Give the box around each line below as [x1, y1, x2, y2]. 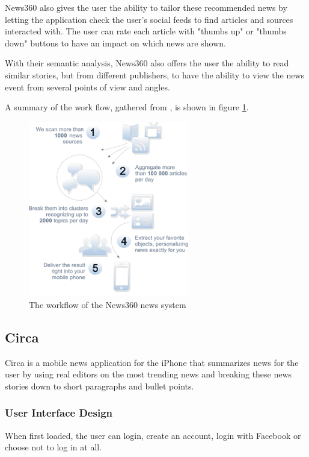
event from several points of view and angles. [5, 80, 170, 93]
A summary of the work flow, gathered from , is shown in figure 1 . [5, 101, 249, 113]
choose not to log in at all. [5, 441, 102, 453]
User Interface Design [5, 405, 112, 420]
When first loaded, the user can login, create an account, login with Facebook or [5, 429, 301, 441]
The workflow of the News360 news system [29, 298, 186, 310]
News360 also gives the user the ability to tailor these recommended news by [5, 1, 287, 13]
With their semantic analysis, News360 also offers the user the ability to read [5, 57, 289, 69]
